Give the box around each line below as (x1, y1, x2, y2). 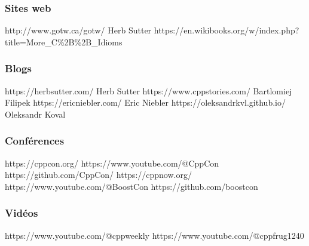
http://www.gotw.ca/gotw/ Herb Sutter (5, 24, 152, 36)
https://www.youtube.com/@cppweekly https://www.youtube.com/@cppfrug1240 (5, 229, 304, 241)
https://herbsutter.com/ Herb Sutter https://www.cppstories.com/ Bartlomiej (5, 84, 292, 97)
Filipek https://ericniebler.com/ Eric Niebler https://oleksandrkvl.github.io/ (5, 96, 286, 109)
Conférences (5, 133, 65, 148)
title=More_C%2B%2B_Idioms (5, 35, 123, 48)
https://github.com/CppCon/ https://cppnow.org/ (5, 168, 192, 181)
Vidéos (5, 205, 38, 220)
